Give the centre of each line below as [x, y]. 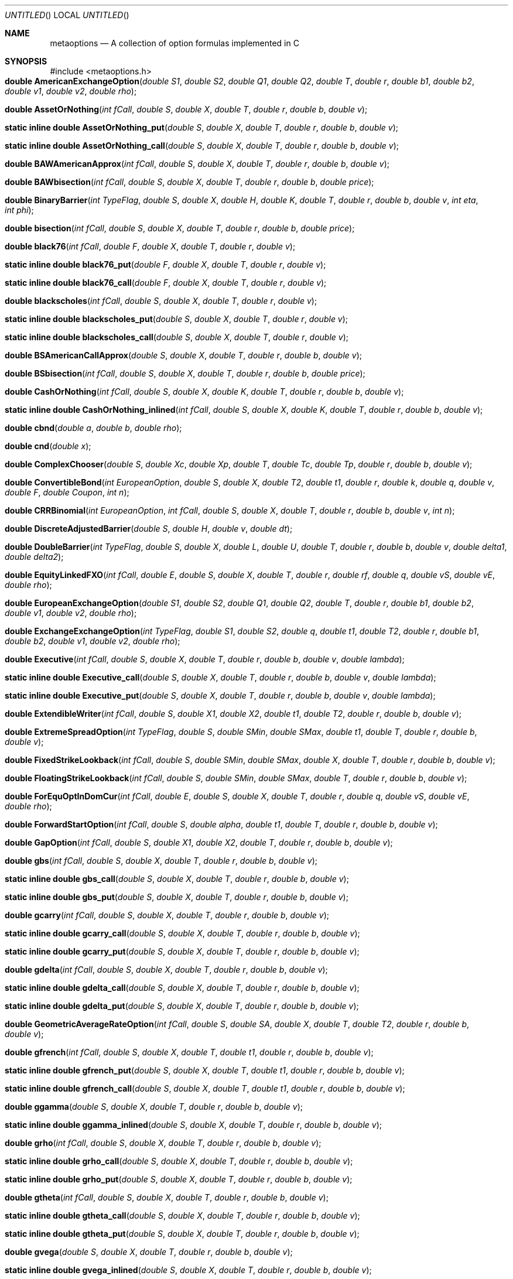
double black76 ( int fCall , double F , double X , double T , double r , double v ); [150, 246]
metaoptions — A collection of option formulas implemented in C [175, 43]
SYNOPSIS [26, 61]
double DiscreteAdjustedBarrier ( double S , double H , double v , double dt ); [149, 529]
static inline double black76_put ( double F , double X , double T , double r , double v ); [165, 264]
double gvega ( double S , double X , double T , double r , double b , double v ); [149, 1252]
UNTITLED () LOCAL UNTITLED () [67, 15]
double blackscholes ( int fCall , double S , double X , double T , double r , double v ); [161, 301]
